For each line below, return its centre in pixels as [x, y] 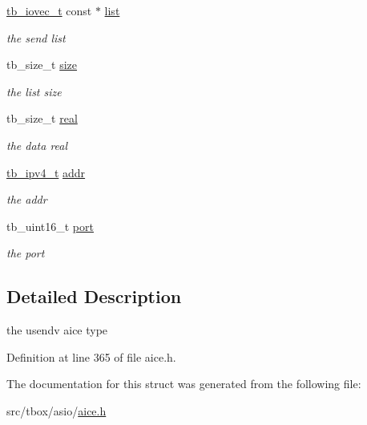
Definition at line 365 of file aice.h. [91, 356]
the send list [36, 37]
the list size [34, 91]
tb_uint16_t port [50, 226]
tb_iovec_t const [49, 10]
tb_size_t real [42, 118]
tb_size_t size [42, 65]
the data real [37, 145]
